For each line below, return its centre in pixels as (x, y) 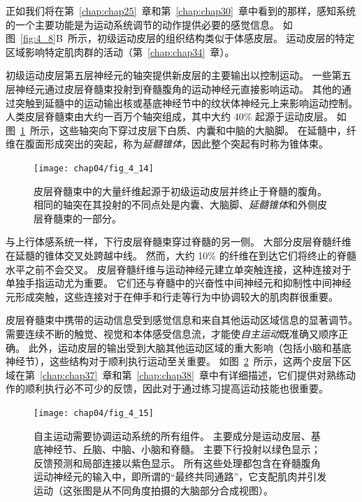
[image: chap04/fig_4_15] (94, 413)
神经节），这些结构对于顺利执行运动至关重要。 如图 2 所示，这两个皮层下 (174, 361)
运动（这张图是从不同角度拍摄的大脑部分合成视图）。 (153, 490)
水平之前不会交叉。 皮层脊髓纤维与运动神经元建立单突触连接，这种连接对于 (179, 269)
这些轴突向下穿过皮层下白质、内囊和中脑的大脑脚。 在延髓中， (203, 130)
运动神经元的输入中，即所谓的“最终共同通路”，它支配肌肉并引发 (180, 476)
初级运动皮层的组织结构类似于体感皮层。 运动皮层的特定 (226, 38)
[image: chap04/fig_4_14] (94, 168)
